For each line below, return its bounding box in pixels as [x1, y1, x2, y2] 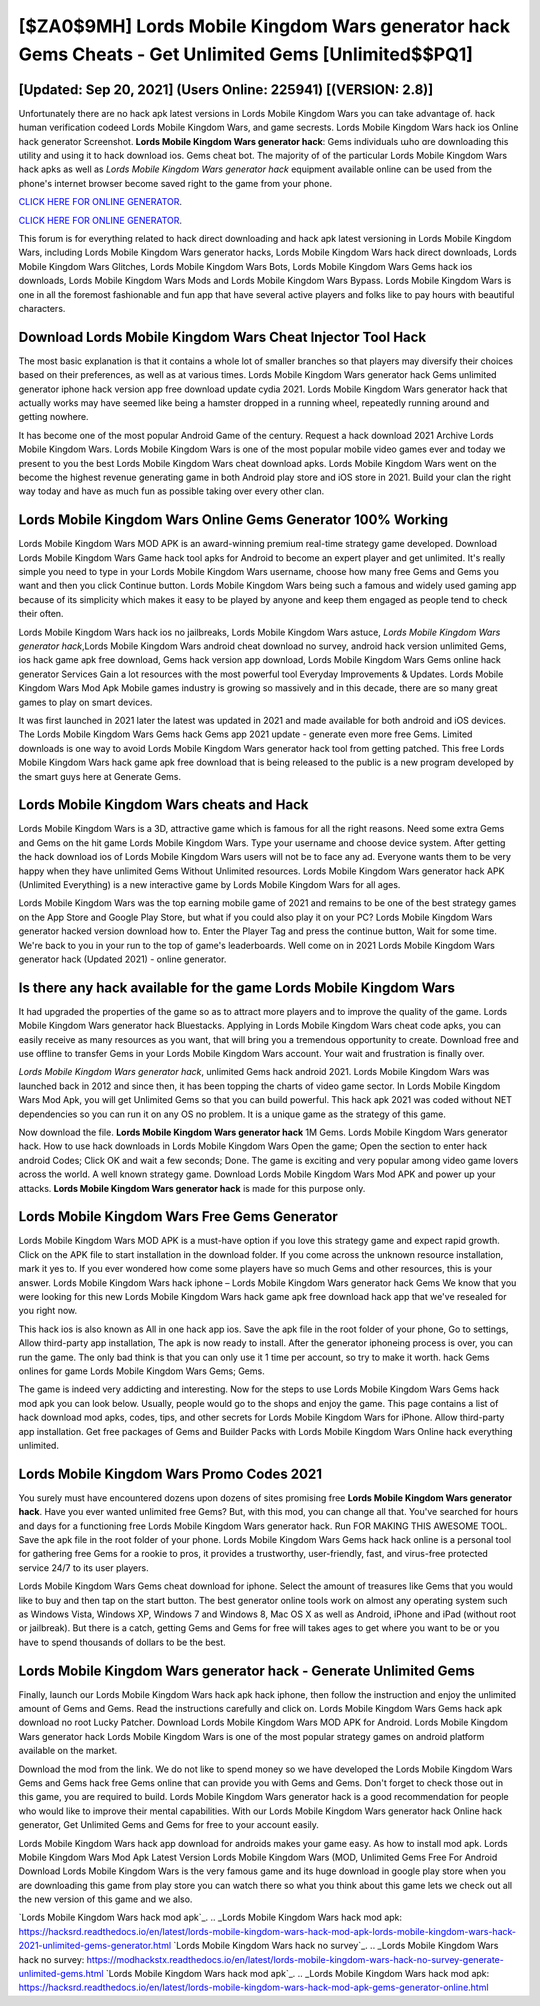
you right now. [18, 1305, 78, 1317]
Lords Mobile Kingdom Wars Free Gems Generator [18, 1208, 339, 1225]
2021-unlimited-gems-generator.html [18, 1940, 172, 1952]
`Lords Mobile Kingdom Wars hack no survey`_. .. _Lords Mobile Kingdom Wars [173, 1940, 499, 1952]
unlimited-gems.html [18, 1968, 104, 1980]
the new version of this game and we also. [18, 1893, 193, 1905]
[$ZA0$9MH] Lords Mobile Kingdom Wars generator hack [18, 15, 510, 37]
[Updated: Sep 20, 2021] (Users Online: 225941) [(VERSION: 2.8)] [18, 81, 434, 98]
